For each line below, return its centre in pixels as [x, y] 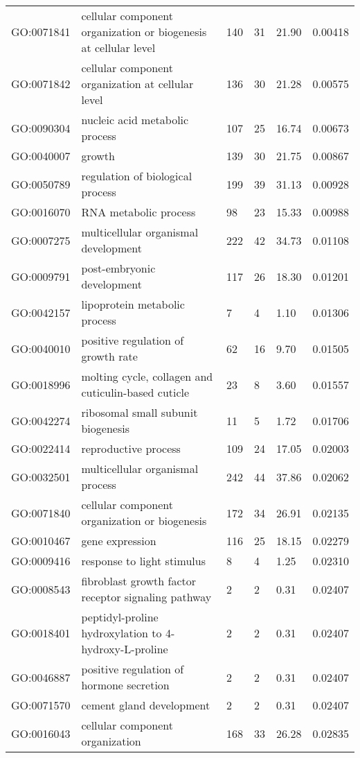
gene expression [119, 541]
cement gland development [146, 705]
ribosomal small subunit [139, 412]
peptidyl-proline [120, 617]
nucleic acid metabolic [135, 120]
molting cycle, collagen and [147, 376]
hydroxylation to [121, 633]
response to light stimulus [143, 561]
